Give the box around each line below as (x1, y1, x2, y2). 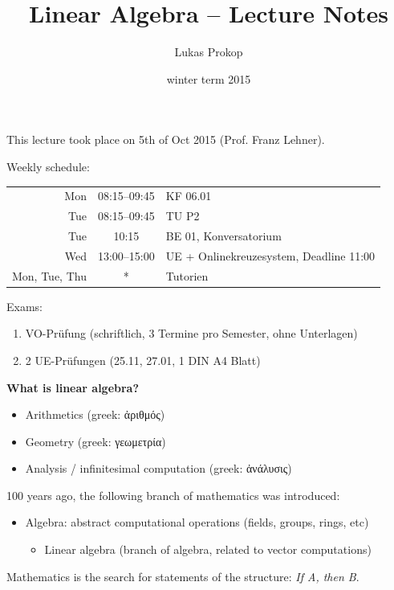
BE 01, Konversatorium (165, 227, 282, 244)
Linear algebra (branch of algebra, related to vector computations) (44, 541, 372, 558)
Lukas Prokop (174, 43, 243, 60)
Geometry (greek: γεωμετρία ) (25, 432, 166, 449)
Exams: (6, 297, 43, 314)
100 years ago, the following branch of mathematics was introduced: (6, 486, 340, 503)
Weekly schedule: (6, 158, 90, 174)
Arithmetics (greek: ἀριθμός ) (25, 406, 165, 423)
